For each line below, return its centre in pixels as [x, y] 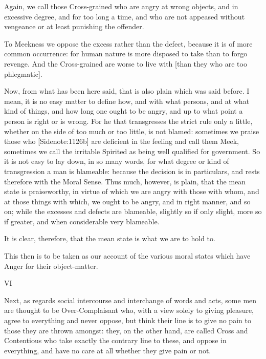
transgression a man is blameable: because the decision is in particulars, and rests [132, 171]
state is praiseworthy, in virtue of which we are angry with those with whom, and [132, 191]
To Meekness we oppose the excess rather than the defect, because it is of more [128, 43]
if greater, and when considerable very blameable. [82, 221]
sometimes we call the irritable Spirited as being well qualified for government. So [132, 151]
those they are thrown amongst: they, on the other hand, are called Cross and [126, 330]
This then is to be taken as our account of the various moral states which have [127, 256]
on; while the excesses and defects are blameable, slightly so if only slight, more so [133, 211]
